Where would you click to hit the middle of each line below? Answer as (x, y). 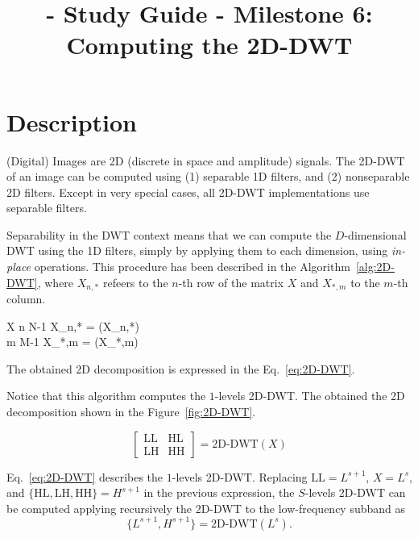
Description (72, 121)
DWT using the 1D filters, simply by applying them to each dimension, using (197, 250)
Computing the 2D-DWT (209, 45)
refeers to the (135, 282)
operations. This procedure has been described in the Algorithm (192, 267)
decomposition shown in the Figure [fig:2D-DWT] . (131, 412)
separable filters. (47, 208)
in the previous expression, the (219, 492)
